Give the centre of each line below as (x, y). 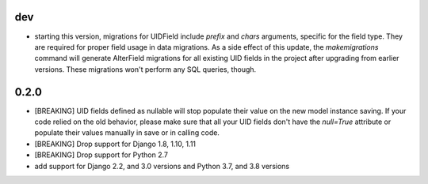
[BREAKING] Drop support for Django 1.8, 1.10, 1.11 (115, 144)
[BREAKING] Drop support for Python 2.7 (101, 155)
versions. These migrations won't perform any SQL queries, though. (145, 69)
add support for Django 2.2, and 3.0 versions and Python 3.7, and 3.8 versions (162, 166)
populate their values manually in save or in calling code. (127, 133)
